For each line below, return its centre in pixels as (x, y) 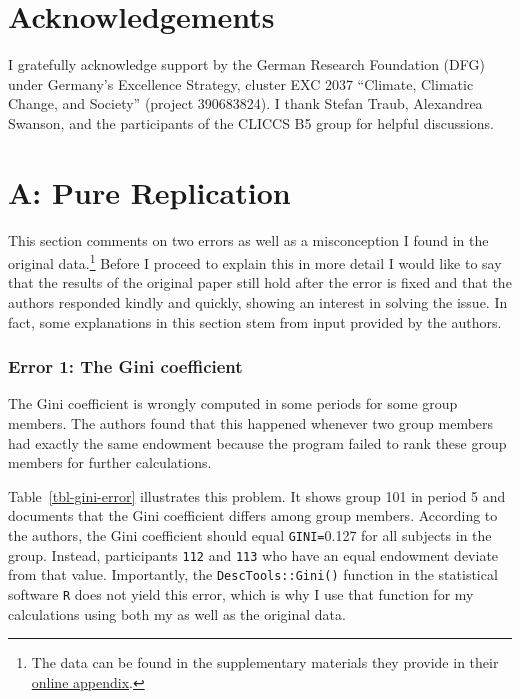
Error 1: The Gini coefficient (125, 366)
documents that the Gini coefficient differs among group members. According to (253, 515)
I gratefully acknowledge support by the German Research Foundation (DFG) (246, 64)
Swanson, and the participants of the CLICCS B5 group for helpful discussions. (251, 122)
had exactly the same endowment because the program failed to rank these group (257, 442)
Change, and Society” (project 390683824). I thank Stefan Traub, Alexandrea (245, 103)
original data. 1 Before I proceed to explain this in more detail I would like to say (255, 261)
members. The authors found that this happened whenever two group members (251, 423)
